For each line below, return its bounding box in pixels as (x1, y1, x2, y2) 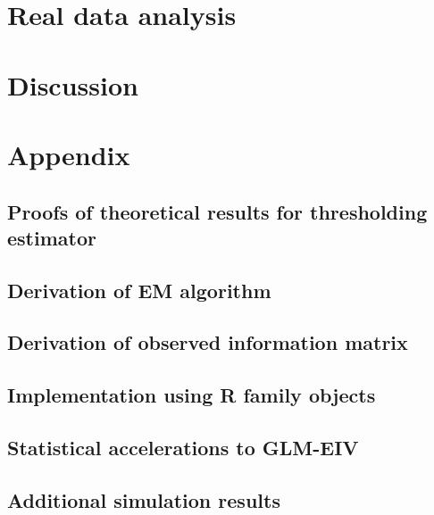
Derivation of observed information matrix (7, 328, 408, 356)
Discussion (7, 66, 138, 103)
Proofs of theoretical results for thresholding (7, 197, 428, 225)
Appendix (7, 136, 130, 172)
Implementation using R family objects (7, 381, 376, 409)
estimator (7, 223, 96, 251)
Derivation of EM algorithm (7, 276, 271, 303)
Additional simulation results (7, 486, 280, 513)
